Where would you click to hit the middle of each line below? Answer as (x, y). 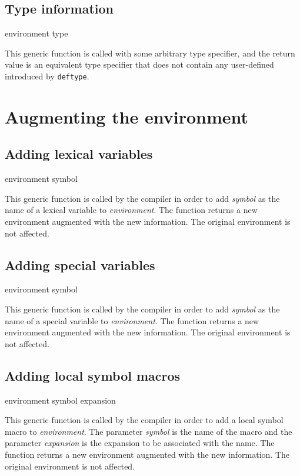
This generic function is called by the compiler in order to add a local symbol (144, 420)
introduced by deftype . (47, 76)
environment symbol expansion (60, 400)
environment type (36, 33)
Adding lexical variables (79, 154)
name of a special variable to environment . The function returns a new (132, 320)
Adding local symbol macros (93, 375)
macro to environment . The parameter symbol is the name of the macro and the (149, 431)
